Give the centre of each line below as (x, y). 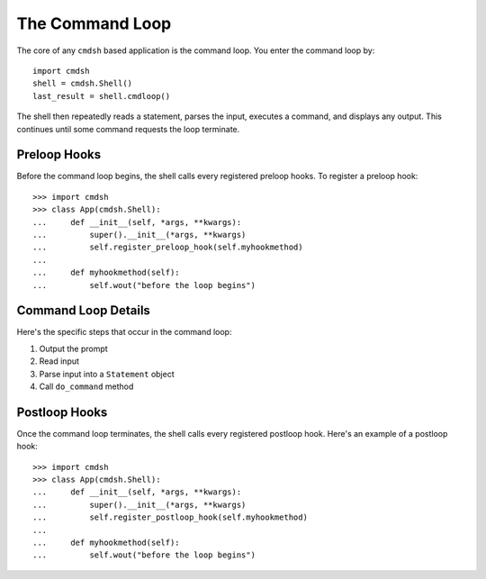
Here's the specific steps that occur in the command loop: (124, 332)
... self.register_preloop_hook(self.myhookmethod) (168, 247)
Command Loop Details (83, 311)
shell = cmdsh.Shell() (83, 84)
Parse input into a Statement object (107, 374)
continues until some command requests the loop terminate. (128, 129)
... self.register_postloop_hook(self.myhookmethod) (170, 517)
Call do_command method (86, 386)
